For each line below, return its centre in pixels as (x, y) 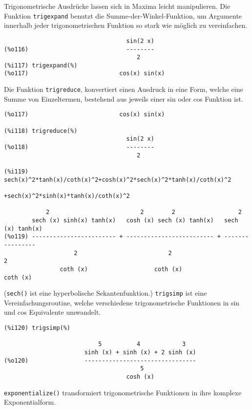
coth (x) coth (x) (121, 269)
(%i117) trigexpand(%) (41, 65)
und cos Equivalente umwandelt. (52, 312)
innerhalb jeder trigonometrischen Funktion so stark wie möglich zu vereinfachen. (126, 25)
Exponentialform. (30, 402)
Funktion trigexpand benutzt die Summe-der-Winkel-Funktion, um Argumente (123, 15)
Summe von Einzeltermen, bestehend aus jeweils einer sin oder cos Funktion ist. (124, 98)
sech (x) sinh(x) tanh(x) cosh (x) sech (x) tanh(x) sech (135, 220)
